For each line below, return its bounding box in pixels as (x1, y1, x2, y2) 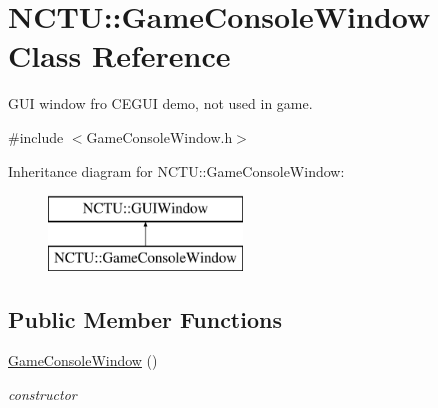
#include (8, 126, 64, 147)
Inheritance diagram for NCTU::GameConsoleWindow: (8, 160, 345, 181)
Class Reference (8, 35, 231, 76)
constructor (8, 384, 77, 405)
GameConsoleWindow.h (86, 126, 233, 147)
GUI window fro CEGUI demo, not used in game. (8, 93, 313, 114)
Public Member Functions (8, 303, 282, 334)
